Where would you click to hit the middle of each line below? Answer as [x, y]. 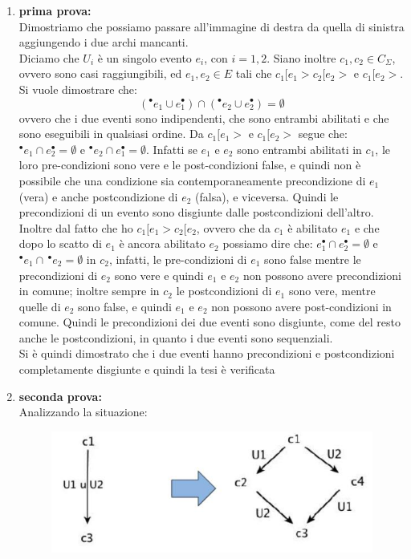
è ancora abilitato [162, 243]
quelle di [40, 306]
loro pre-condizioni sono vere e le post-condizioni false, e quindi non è [190, 165]
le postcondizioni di [224, 291]
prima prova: [55, 10]
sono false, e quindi [125, 306]
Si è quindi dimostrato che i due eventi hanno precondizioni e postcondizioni [207, 353]
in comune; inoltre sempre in [89, 291]
